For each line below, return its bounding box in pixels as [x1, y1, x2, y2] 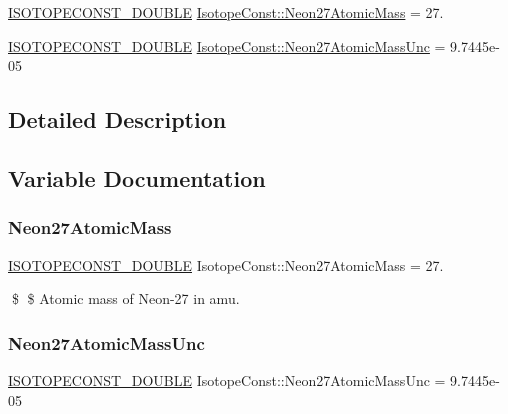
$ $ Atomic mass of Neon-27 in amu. [11, 288, 240, 309]
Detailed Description [8, 104, 227, 135]
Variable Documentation [8, 162, 266, 193]
